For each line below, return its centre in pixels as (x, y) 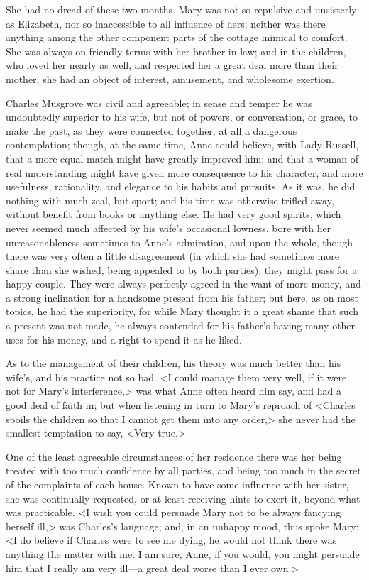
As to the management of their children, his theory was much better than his (174, 363)
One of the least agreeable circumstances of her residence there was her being (174, 456)
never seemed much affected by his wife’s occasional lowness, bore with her (169, 228)
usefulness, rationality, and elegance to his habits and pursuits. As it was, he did (181, 186)
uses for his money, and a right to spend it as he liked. (124, 339)
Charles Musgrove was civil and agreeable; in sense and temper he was (159, 103)
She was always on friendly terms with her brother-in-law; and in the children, (176, 51)
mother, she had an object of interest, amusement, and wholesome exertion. (170, 78)
